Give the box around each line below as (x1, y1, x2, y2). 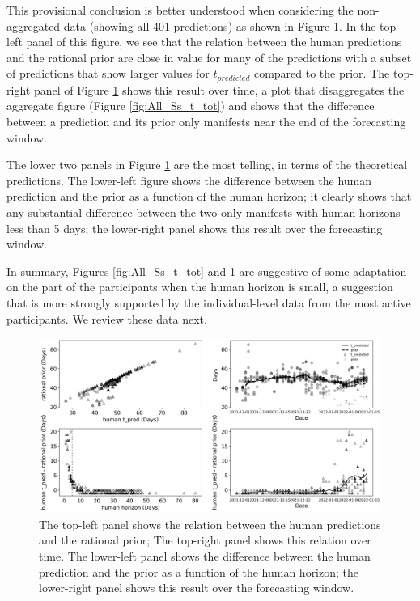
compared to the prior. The (253, 65, 390, 82)
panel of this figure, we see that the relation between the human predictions (26, 33, 402, 50)
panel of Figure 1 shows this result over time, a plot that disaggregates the (33, 81, 405, 98)
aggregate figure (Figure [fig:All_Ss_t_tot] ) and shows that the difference (6, 97, 375, 114)
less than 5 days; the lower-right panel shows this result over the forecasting (6, 219, 383, 236)
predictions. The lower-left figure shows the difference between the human (6, 171, 372, 188)
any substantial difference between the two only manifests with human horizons (6, 203, 401, 220)
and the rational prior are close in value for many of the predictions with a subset (6, 49, 412, 66)
